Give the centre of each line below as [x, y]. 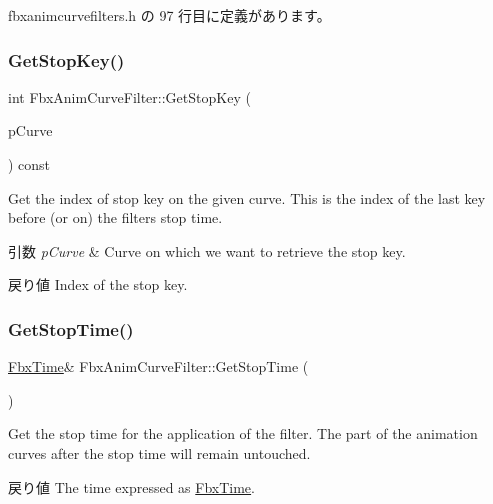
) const [29, 164]
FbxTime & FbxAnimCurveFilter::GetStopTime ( [158, 366]
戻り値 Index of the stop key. [98, 284]
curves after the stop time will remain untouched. [159, 452]
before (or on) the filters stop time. [115, 217]
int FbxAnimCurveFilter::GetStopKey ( [129, 96]
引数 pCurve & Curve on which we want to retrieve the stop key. [207, 250]
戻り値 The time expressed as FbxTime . [131, 486]
